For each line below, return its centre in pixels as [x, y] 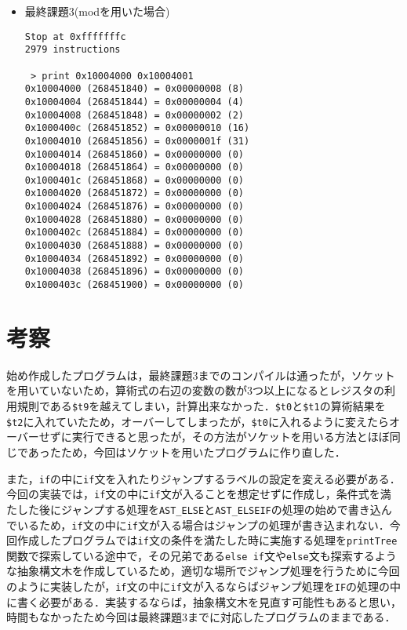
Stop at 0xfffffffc [75, 36]
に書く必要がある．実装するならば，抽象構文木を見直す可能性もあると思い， [204, 601]
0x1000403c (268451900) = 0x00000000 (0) [134, 285]
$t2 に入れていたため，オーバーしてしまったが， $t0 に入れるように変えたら [198, 421]
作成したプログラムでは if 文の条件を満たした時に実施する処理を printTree [207, 540]
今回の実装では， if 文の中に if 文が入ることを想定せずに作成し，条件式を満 [199, 494]
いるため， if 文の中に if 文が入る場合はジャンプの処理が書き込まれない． [203, 524]
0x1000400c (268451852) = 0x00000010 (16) [137, 128]
